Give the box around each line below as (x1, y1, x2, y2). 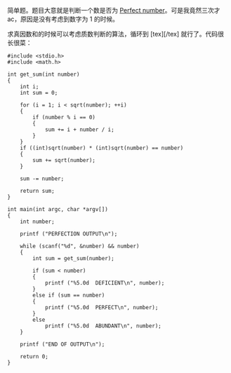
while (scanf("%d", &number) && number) (20, 243, 140, 250)
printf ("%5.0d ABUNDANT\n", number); (44, 323, 161, 330)
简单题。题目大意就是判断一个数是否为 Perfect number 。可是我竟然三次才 (7, 6, 220, 14)
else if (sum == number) (32, 292, 105, 299)
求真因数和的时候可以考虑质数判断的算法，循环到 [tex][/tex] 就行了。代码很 (7, 30, 225, 38)
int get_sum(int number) (7, 71, 80, 78)
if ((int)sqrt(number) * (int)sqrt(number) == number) (20, 144, 184, 151)
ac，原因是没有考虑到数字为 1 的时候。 (7, 15, 119, 23)
